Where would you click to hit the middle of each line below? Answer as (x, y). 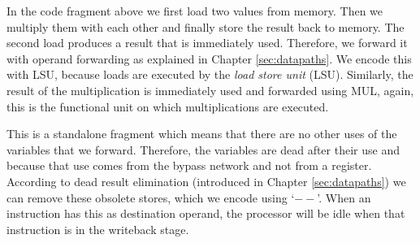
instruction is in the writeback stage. (98, 229)
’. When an (344, 197)
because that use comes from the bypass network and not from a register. (189, 165)
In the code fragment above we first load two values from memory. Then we (195, 11)
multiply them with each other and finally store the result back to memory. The (206, 26)
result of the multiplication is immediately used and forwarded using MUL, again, (210, 90)
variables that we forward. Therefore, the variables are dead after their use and (203, 149)
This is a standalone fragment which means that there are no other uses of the (202, 134)
